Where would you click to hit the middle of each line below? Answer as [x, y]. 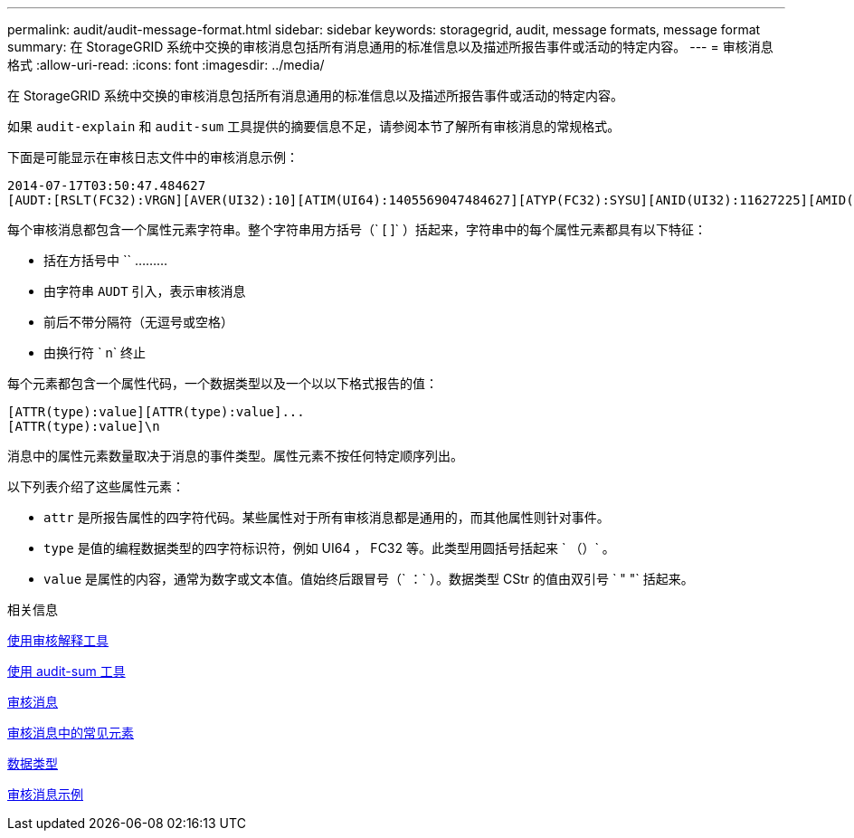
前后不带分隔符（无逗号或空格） [138, 322]
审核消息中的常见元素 [71, 733]
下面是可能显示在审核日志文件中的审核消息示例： [153, 157]
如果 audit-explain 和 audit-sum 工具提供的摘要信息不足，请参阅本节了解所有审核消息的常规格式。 [314, 126]
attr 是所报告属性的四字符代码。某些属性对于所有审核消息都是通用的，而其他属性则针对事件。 [327, 517]
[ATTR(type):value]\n [84, 426]
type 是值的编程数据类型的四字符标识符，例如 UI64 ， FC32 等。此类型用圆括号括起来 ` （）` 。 [329, 548]
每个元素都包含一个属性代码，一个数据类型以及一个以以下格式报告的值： [223, 383]
